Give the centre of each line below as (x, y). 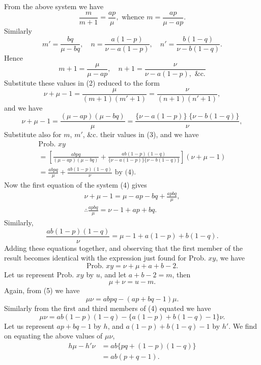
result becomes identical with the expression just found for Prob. (105, 258)
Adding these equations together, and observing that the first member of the (124, 247)
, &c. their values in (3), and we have (141, 134)
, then (181, 274)
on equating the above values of (53, 336)
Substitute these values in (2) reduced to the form (82, 82)
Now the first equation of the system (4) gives (76, 185)
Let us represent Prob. (39, 274)
